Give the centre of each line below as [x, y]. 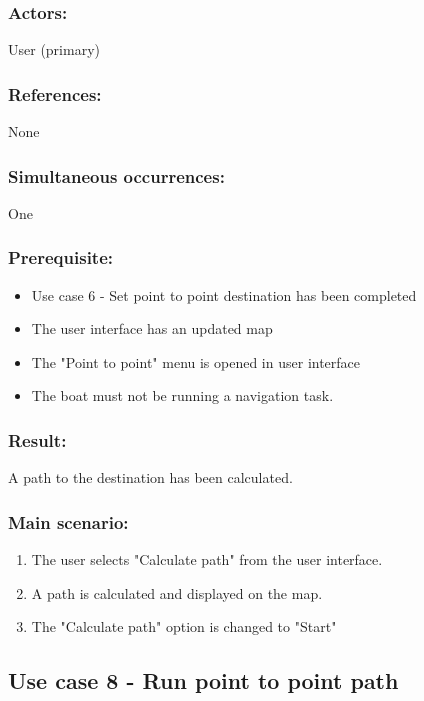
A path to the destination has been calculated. [150, 477]
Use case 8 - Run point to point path [203, 680]
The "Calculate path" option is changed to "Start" [184, 626]
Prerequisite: [61, 257]
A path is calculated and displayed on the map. [177, 592]
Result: [37, 439]
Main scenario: [68, 521]
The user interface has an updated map [152, 328]
